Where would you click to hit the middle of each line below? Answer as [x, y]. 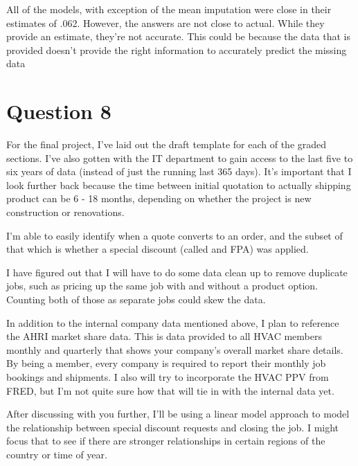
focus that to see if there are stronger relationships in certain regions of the [166, 441]
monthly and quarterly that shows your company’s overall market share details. [175, 349]
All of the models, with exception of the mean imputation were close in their [169, 9]
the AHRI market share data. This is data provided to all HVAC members [164, 336]
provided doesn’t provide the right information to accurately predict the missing [177, 50]
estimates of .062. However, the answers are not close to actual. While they [165, 23]
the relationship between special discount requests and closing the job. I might [173, 427]
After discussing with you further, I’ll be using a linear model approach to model [178, 414]
